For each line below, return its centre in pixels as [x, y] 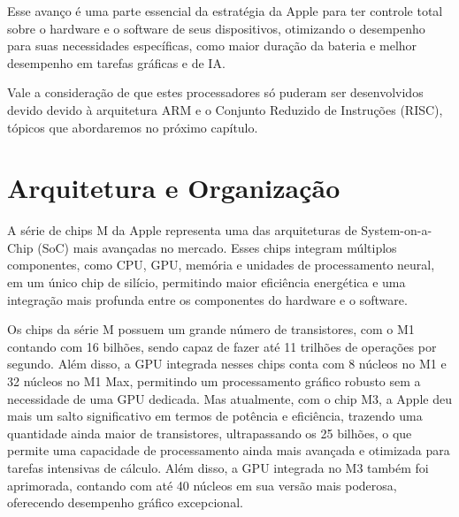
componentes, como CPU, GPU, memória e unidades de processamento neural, [221, 265]
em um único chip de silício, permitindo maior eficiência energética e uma [207, 282]
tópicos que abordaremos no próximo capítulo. [133, 127]
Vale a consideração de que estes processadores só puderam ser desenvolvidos [215, 92]
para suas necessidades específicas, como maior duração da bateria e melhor [212, 46]
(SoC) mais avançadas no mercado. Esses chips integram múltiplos [217, 247]
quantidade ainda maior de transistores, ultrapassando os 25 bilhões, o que [210, 433]
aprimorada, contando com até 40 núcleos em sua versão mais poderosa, [202, 485]
